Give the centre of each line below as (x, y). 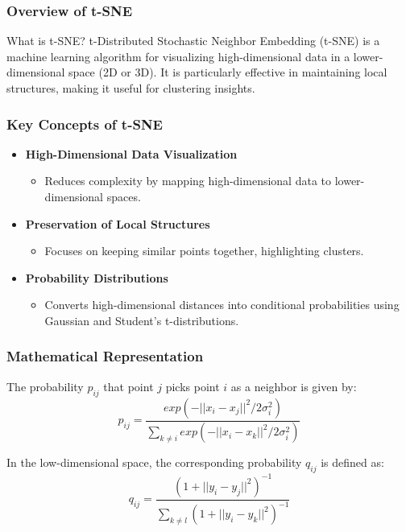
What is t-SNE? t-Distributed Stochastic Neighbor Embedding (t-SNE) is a (193, 41)
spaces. (124, 196)
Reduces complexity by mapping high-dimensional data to (188, 181)
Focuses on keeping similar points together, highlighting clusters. (204, 251)
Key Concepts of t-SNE (85, 124)
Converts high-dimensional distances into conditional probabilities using (222, 305)
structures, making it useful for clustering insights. (131, 88)
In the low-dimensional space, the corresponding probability (154, 462)
